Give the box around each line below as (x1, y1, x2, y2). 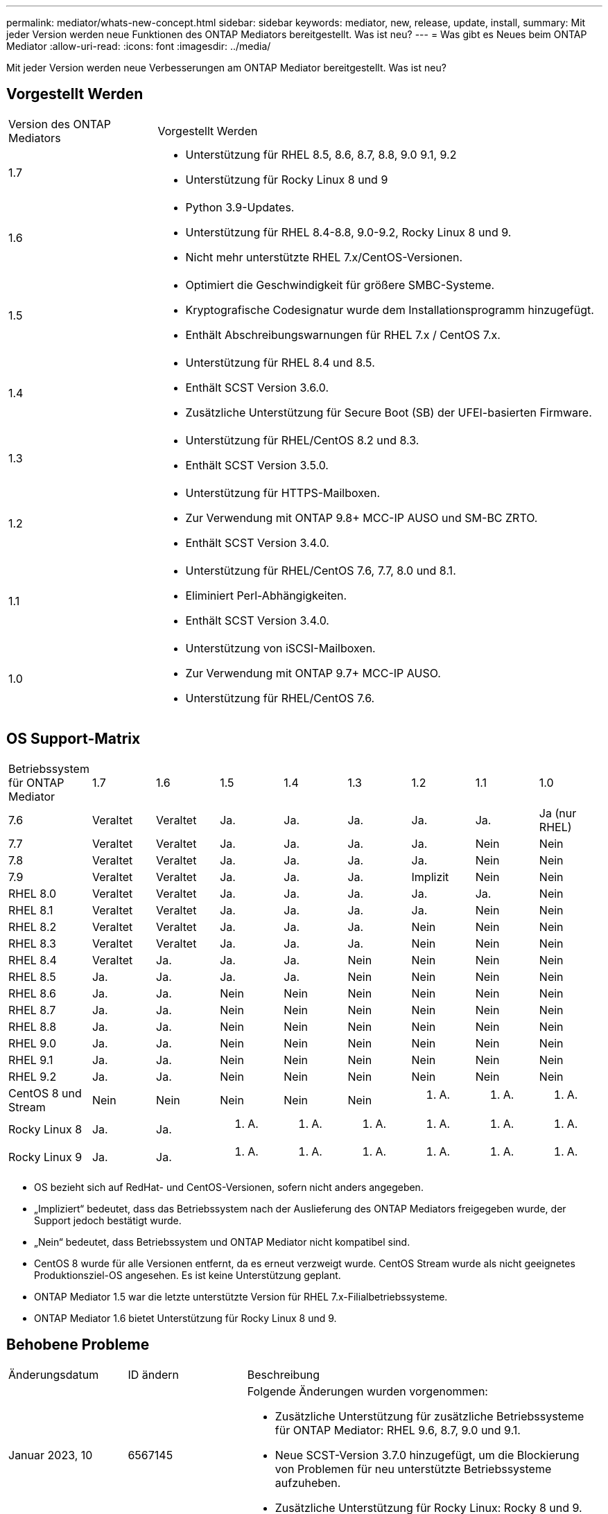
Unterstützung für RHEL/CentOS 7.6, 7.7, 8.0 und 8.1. (185, 563, 456, 577)
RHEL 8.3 (8, 936, 56, 950)
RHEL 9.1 (8, 1052, 53, 1067)
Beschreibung (247, 1367, 320, 1382)
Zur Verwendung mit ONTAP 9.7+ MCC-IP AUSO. (185, 665, 441, 680)
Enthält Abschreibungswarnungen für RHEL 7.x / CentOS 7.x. (185, 327, 501, 342)
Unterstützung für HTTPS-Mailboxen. (185, 485, 381, 500)
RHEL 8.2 (8, 919, 57, 934)
